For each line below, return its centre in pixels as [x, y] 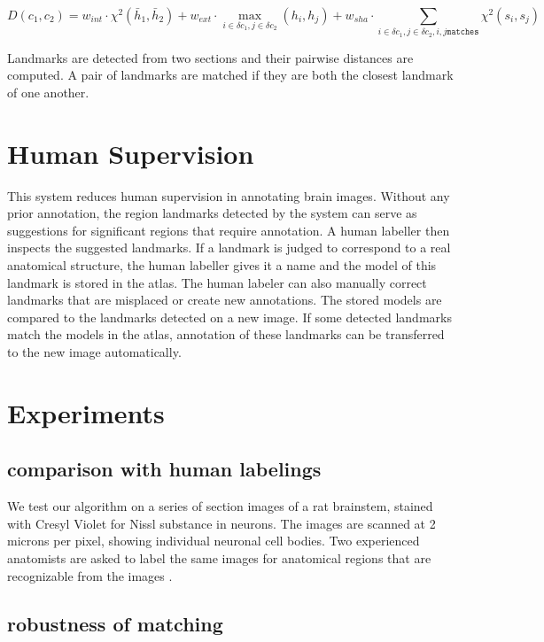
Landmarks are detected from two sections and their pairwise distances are [210, 57]
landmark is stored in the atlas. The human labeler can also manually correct [217, 282]
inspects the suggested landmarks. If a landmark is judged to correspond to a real [229, 248]
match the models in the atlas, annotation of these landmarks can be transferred [226, 334]
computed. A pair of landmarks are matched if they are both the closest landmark [230, 75]
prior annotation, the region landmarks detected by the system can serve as [212, 213]
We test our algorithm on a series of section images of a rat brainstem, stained [220, 506]
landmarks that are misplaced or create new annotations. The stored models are [225, 300]
